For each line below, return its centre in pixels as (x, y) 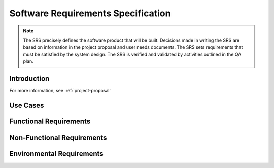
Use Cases (27, 105)
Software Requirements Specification (90, 13)
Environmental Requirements (56, 154)
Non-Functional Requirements (58, 137)
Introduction (29, 78)
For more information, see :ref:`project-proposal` (60, 91)
